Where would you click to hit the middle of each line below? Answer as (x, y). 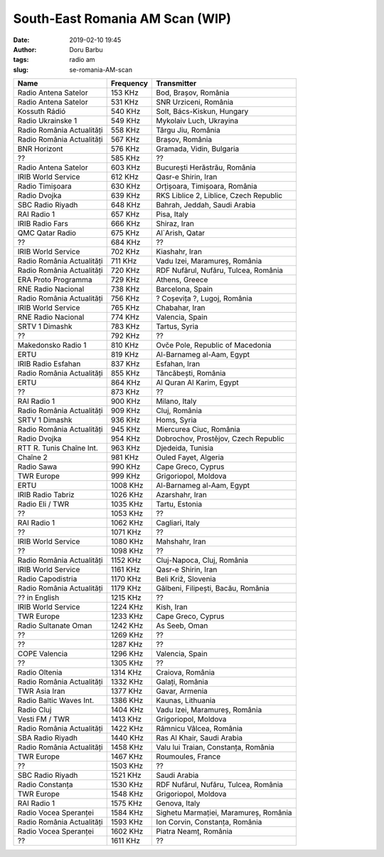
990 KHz (126, 467)
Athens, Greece (182, 280)
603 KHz (126, 167)
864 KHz (126, 383)
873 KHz (125, 392)
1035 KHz (127, 504)
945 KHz (126, 430)
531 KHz (124, 102)
